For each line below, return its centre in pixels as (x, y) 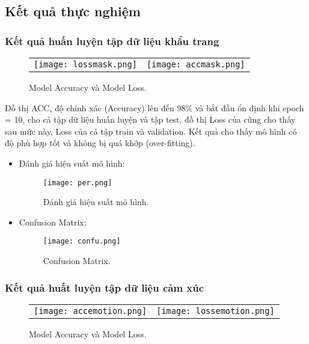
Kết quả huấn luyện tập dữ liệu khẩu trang (112, 41)
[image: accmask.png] (196, 64)
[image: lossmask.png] (85, 64)
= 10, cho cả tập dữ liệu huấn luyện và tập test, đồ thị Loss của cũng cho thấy (150, 119)
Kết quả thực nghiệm (73, 11)
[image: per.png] (78, 183)
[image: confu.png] (82, 241)
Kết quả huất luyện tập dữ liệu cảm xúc (105, 287)
